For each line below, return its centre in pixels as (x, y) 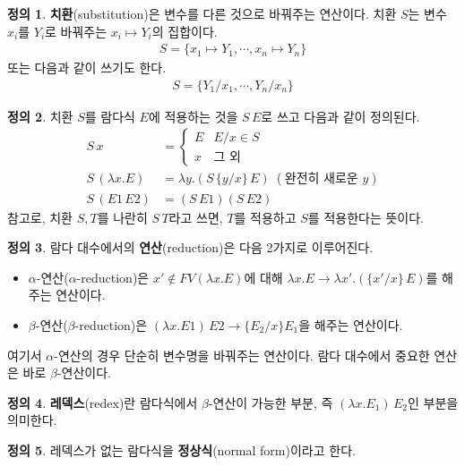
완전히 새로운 (321, 179)
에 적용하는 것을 (193, 116)
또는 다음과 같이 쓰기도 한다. (87, 68)
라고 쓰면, (196, 217)
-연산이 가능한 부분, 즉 (271, 402)
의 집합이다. (185, 31)
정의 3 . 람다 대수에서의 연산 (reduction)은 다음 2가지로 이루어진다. (190, 247)
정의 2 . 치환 (40, 116)
